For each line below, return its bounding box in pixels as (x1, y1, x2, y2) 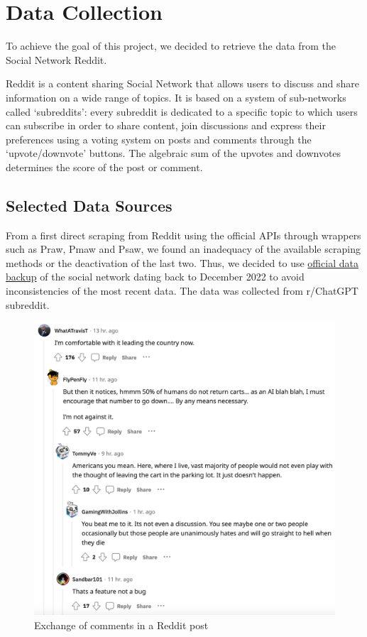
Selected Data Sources (6, 194, 172, 216)
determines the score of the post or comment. (6, 159, 203, 174)
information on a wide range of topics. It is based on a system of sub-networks (6, 89, 346, 104)
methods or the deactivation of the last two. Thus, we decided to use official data (6, 255, 358, 270)
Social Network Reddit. (6, 52, 107, 67)
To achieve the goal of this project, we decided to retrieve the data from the (6, 38, 336, 53)
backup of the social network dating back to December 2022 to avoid (6, 269, 305, 284)
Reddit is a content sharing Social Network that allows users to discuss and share (6, 76, 360, 91)
